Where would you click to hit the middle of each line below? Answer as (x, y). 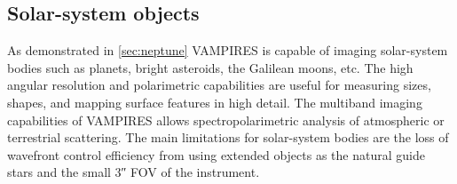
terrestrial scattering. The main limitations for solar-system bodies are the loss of (228, 137)
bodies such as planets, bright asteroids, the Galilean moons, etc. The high (210, 67)
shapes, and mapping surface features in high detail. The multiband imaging (215, 102)
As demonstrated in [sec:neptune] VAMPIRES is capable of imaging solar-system (228, 50)
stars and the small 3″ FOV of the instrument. (134, 172)
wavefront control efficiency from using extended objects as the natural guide (216, 154)
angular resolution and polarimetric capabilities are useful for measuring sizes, (219, 85)
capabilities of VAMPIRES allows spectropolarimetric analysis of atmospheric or (226, 120)
